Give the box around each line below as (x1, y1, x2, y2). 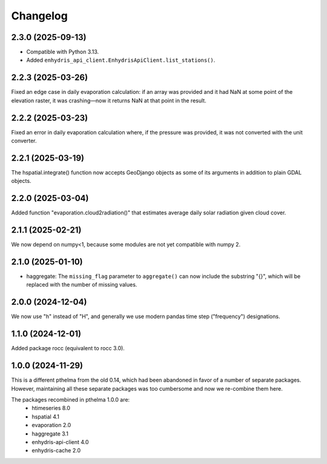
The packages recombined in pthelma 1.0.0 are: (11, 396, 130, 403)
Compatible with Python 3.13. (26, 48, 99, 56)
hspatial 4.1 (31, 413, 60, 420)
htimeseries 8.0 (31, 405, 71, 412)
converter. (11, 137, 37, 145)
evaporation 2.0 (31, 422, 71, 429)
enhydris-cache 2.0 (31, 447, 81, 454)
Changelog (11, 9, 68, 22)
